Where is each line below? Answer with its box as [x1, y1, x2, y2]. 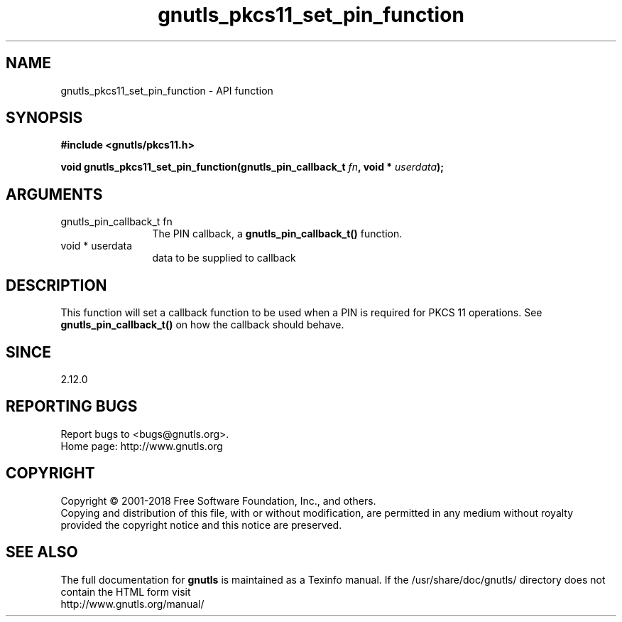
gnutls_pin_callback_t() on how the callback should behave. [60, 318, 344, 331]
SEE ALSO [6, 543, 78, 562]
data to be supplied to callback [152, 252, 296, 264]
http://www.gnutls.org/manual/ [60, 597, 204, 610]
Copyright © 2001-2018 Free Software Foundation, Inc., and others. [60, 494, 376, 507]
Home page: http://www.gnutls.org [60, 439, 223, 452]
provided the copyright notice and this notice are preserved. [60, 518, 342, 531]
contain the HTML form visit [60, 585, 191, 598]
